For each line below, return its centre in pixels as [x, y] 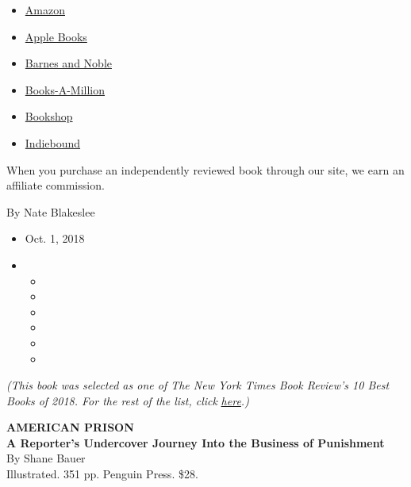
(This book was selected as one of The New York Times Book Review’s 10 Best [198, 385]
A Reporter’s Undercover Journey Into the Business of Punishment [196, 442]
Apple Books [56, 36]
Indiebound [53, 142]
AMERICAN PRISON [70, 427]
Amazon [45, 10]
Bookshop [49, 116]
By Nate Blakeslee [51, 211]
